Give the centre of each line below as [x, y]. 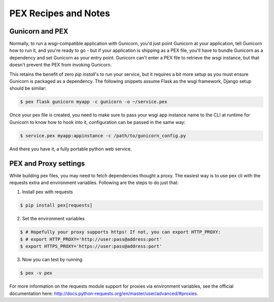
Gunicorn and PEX [39, 31]
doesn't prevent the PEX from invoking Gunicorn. [61, 65]
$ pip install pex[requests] [56, 205]
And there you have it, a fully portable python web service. [71, 149]
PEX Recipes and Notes [60, 13]
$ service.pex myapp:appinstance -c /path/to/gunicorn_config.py [103, 135]
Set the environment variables [53, 219]
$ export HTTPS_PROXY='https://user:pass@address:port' [91, 246]
